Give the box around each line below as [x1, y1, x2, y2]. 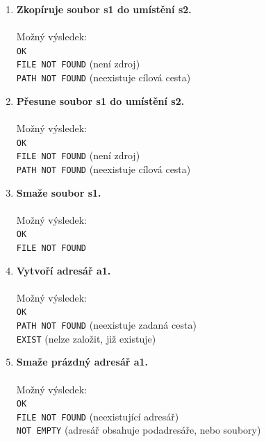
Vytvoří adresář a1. [16, 263, 111, 277]
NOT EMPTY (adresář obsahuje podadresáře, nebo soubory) [16, 423, 261, 437]
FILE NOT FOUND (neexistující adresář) [16, 409, 179, 423]
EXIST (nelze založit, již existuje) [16, 331, 156, 345]
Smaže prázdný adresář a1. [16, 354, 149, 369]
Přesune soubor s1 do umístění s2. [16, 93, 185, 108]
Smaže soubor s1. [16, 185, 101, 199]
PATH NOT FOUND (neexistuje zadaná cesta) [16, 318, 197, 332]
